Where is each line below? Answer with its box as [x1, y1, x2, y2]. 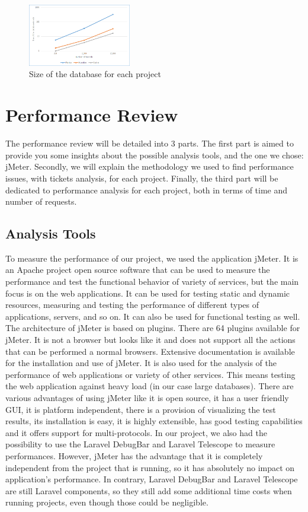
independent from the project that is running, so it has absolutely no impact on [5, 461, 295, 473]
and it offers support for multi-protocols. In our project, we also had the [5, 426, 267, 438]
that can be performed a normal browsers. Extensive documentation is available [5, 345, 295, 357]
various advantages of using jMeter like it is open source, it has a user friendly [5, 392, 289, 404]
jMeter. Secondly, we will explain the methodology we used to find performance [5, 160, 294, 173]
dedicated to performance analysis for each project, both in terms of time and [5, 183, 288, 196]
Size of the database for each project [29, 68, 161, 80]
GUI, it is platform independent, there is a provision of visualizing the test [5, 403, 276, 415]
